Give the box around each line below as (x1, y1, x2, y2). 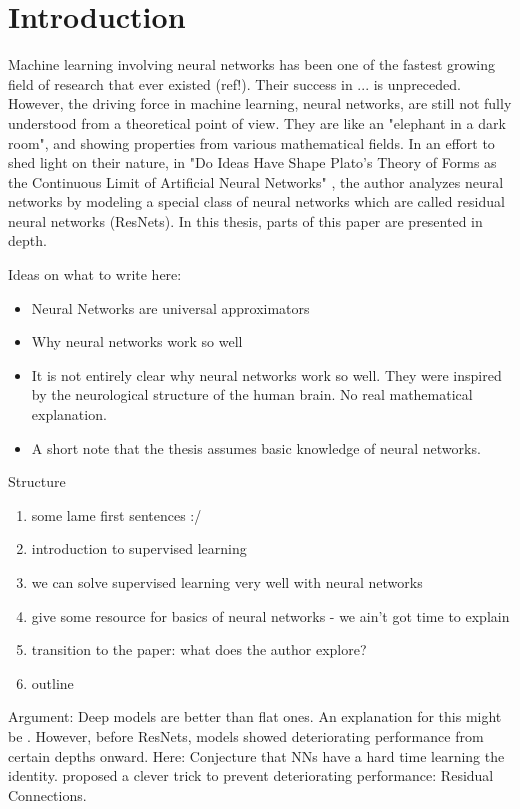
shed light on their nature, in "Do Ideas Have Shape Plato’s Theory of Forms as (8, 152, 497, 173)
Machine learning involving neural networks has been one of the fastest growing (8, 54, 495, 75)
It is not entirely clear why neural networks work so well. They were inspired (31, 364, 502, 385)
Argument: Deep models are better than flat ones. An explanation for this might (8, 706, 502, 727)
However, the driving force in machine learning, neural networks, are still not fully (8, 93, 512, 114)
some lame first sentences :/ (31, 504, 202, 525)
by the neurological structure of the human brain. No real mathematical (31, 384, 473, 405)
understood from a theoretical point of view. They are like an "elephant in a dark (8, 112, 506, 133)
